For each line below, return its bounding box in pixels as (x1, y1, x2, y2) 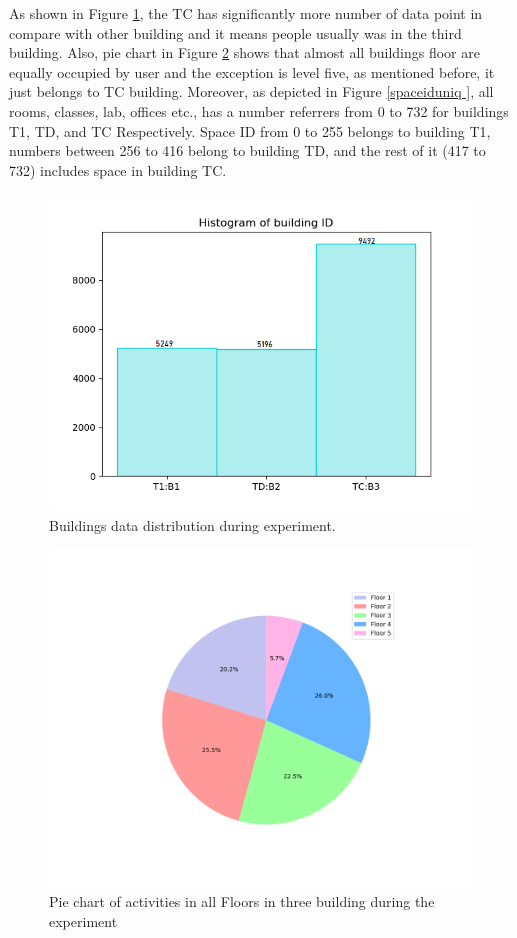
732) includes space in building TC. (9, 159, 227, 180)
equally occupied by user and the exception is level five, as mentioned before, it (9, 61, 495, 82)
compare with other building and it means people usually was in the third (9, 22, 462, 43)
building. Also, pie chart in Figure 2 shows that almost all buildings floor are (9, 42, 480, 63)
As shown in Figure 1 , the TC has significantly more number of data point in (9, 3, 483, 23)
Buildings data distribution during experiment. (49, 514, 336, 535)
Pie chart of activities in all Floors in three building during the (49, 891, 435, 912)
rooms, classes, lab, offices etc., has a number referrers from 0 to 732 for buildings (9, 100, 509, 121)
